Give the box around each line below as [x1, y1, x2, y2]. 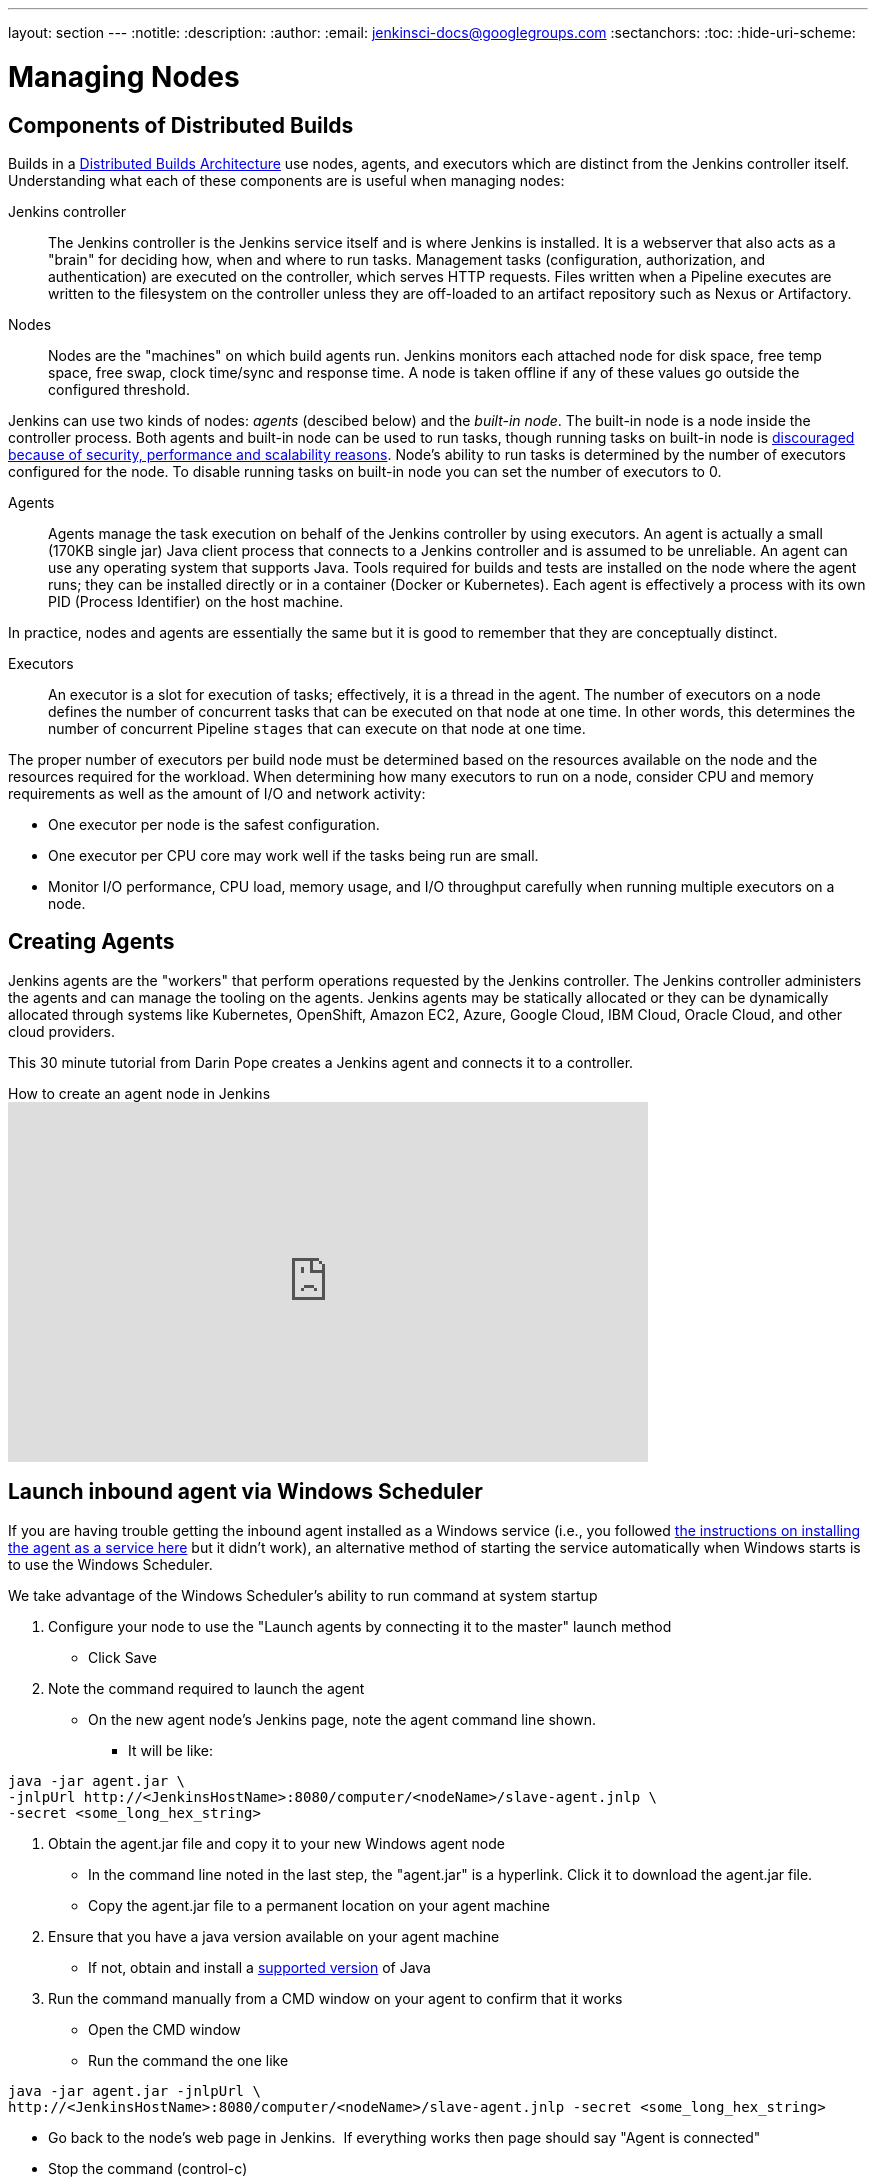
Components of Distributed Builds [8, 112, 354, 138]
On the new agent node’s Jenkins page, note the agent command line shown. [88, 1710, 597, 1728]
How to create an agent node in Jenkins [8, 1084, 271, 1102]
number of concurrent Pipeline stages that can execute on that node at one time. [48, 719, 586, 737]
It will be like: [128, 1741, 214, 1759]
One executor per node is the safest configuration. [48, 815, 380, 833]
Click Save [88, 1648, 158, 1666]
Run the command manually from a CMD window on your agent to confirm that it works [48, 1989, 623, 2007]
